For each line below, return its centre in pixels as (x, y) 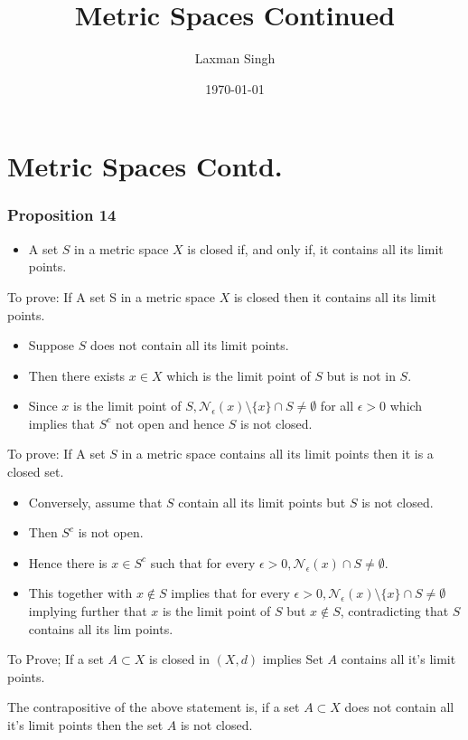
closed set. (36, 472)
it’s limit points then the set (85, 725)
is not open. (111, 532)
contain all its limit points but (262, 502)
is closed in (179, 659)
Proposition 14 (62, 215)
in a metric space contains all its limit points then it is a (277, 454)
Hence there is (68, 562)
